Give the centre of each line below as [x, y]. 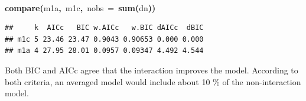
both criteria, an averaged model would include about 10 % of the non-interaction [153, 81]
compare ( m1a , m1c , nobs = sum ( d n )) [80, 7]
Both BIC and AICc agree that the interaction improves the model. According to [152, 70]
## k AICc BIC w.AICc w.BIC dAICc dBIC [104, 28]
